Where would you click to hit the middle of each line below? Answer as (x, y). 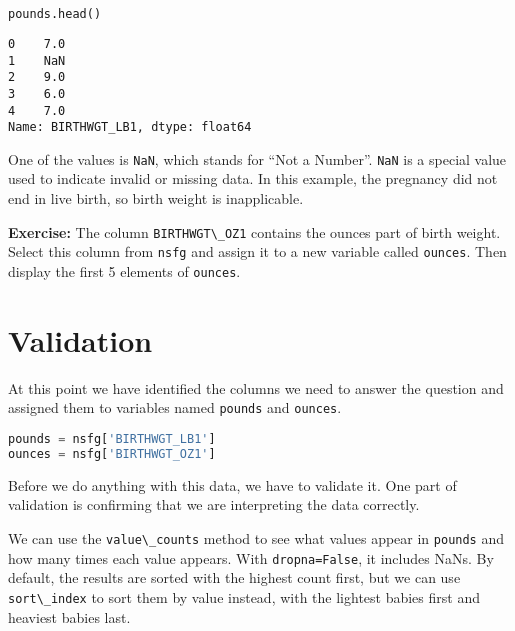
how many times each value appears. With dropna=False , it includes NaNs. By (251, 557)
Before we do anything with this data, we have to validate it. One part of (232, 484)
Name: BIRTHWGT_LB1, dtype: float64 (130, 127)
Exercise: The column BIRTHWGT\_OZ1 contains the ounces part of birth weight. (254, 231)
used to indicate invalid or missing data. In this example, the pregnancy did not (253, 178)
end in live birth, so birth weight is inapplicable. (156, 198)
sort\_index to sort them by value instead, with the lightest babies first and (244, 596)
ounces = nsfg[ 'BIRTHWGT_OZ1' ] (112, 453)
